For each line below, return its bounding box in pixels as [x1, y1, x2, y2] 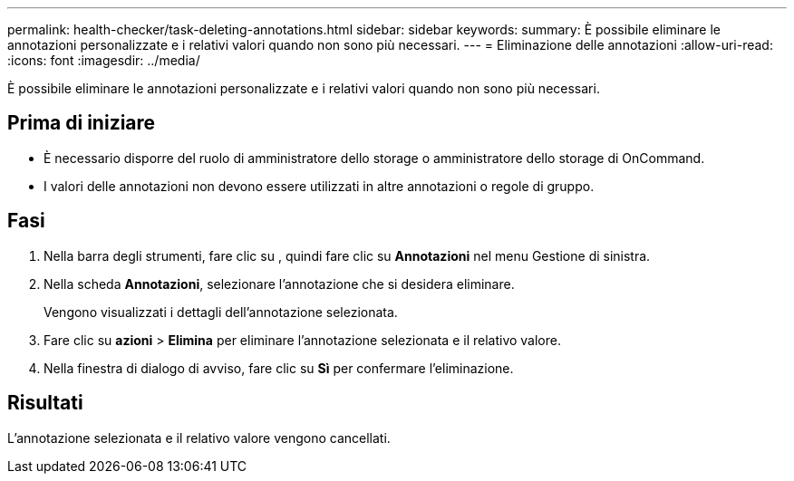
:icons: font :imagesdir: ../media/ [7, 53, 200, 68]
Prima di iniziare [7, 111, 156, 135]
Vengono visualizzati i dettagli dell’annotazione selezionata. [44, 303, 398, 320]
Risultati [7, 391, 83, 415]
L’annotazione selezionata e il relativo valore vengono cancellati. [7, 429, 391, 446]
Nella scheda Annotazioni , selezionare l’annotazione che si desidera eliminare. [44, 275, 515, 292]
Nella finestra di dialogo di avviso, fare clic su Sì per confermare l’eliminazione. [44, 360, 514, 376]
